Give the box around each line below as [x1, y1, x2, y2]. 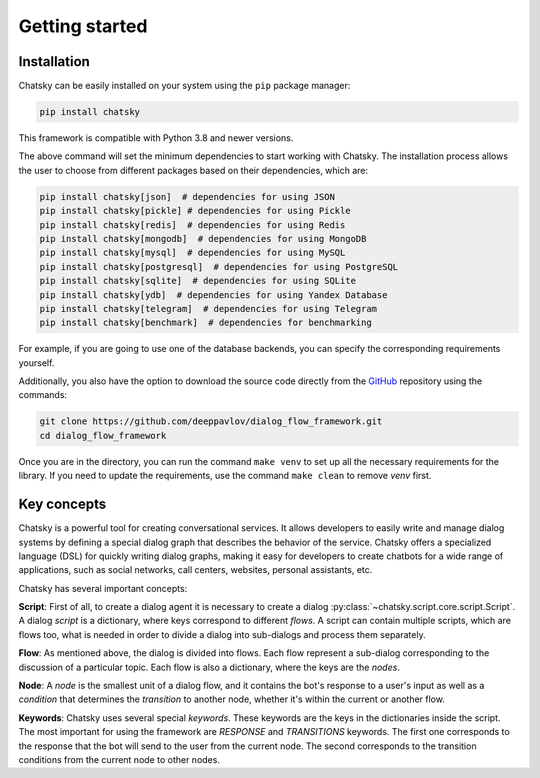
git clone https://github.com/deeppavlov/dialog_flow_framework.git [39, 416, 383, 427]
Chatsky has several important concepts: [18, 582, 188, 594]
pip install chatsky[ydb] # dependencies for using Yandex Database [39, 289, 388, 300]
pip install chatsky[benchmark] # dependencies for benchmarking [39, 317, 372, 329]
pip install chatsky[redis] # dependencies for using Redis [39, 219, 346, 230]
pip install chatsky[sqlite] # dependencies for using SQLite [39, 275, 357, 287]
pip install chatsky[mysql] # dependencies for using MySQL [39, 247, 346, 259]
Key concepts [18, 496, 107, 513]
